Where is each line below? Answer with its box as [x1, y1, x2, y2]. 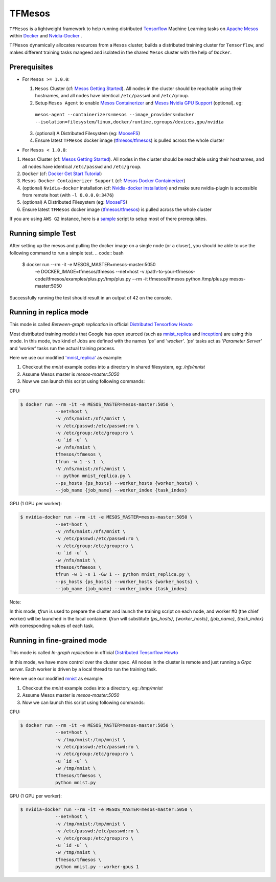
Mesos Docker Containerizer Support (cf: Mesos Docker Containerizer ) [22, 178, 186, 184]
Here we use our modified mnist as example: [9, 676, 104, 682]
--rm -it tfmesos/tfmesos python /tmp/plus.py [132, 275, 228, 282]
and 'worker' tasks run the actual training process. [9, 345, 116, 351]
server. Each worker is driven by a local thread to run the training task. [9, 666, 157, 672]
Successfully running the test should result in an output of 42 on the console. [9, 294, 172, 300]
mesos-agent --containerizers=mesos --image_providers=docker [35, 112, 194, 118]
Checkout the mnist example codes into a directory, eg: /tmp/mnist [22, 685, 163, 691]
